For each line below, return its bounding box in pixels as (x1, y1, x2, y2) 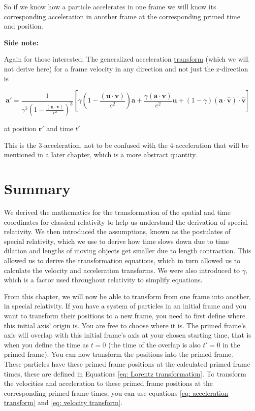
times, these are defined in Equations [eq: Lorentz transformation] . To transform (4, 368, 246, 378)
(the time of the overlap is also (108, 339, 201, 349)
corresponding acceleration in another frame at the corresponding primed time (4, 11, 240, 21)
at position (4, 123, 36, 134)
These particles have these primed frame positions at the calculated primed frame (4, 358, 250, 369)
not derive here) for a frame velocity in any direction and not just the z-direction (4, 63, 248, 73)
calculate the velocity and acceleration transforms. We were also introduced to (4, 265, 240, 275)
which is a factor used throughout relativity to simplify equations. (4, 274, 203, 285)
